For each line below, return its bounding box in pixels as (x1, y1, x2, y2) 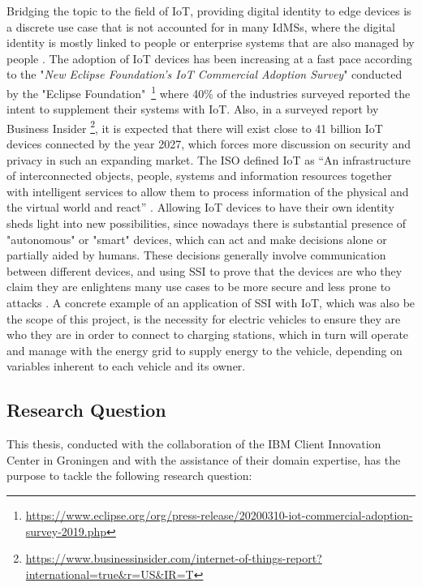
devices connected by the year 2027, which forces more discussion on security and (6, 135, 411, 152)
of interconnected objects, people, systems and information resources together (6, 167, 392, 184)
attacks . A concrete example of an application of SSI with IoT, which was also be (6, 294, 416, 311)
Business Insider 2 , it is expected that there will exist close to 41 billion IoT (6, 117, 383, 136)
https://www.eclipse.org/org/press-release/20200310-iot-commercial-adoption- (25, 506, 413, 523)
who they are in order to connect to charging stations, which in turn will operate (6, 326, 409, 343)
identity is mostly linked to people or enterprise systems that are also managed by (6, 34, 415, 51)
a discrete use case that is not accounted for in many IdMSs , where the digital (6, 18, 395, 35)
